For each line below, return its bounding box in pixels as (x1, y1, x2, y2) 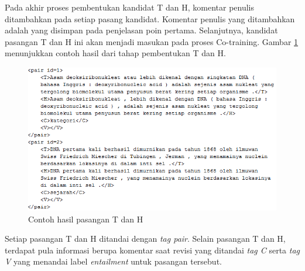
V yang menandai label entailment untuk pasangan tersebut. (5, 255, 222, 267)
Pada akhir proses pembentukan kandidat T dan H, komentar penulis (5, 1, 255, 13)
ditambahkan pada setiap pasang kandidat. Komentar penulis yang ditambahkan (5, 12, 295, 25)
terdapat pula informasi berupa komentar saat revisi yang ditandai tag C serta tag (5, 243, 300, 256)
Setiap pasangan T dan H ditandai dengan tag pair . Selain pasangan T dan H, (5, 232, 286, 245)
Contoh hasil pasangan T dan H (28, 212, 143, 225)
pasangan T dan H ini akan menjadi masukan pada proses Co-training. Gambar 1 (5, 35, 299, 47)
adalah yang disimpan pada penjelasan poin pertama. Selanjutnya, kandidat (5, 24, 278, 36)
